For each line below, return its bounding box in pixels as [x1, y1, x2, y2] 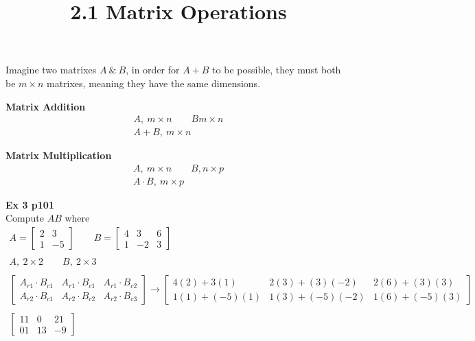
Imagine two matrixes [5, 62, 97, 77]
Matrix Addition [5, 99, 86, 113]
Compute [5, 211, 44, 225]
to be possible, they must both [212, 62, 341, 77]
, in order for [126, 62, 180, 77]
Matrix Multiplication [5, 148, 112, 163]
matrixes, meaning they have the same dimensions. [46, 75, 261, 90]
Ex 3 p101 [5, 197, 54, 211]
